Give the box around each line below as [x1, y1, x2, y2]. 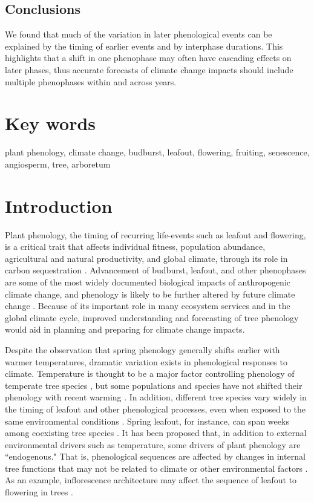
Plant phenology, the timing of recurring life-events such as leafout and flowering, [5, 228, 306, 241]
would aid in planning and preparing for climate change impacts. [5, 323, 245, 336]
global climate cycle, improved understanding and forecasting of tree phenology [5, 311, 299, 324]
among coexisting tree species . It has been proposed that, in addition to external [5, 426, 307, 439]
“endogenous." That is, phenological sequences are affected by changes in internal [5, 450, 306, 463]
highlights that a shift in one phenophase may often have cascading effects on [5, 51, 292, 64]
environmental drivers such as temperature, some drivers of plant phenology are [5, 438, 301, 451]
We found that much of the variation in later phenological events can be [5, 28, 272, 41]
